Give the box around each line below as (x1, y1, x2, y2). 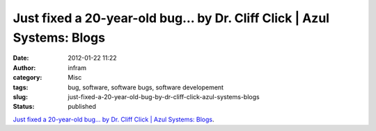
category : (13, 73, 42, 82)
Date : (13, 54, 29, 62)
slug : (13, 92, 28, 101)
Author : (13, 63, 36, 72)
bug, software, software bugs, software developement (68, 83, 224, 91)
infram (68, 63, 87, 72)
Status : (13, 103, 35, 111)
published (68, 103, 97, 111)
